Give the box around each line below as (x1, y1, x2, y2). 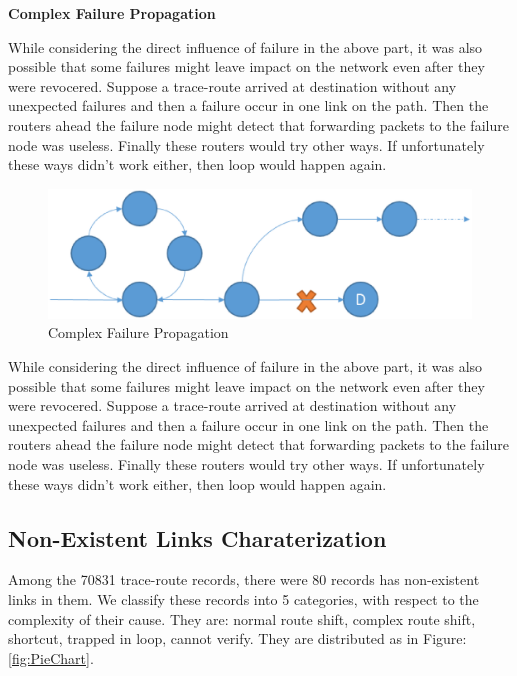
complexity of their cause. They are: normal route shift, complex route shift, (8, 608, 476, 629)
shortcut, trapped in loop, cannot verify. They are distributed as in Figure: (8, 628, 467, 649)
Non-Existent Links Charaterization (8, 522, 387, 553)
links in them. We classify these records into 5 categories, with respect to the (8, 588, 479, 609)
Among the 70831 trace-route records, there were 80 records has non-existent (8, 569, 480, 590)
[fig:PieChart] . (8, 647, 94, 668)
